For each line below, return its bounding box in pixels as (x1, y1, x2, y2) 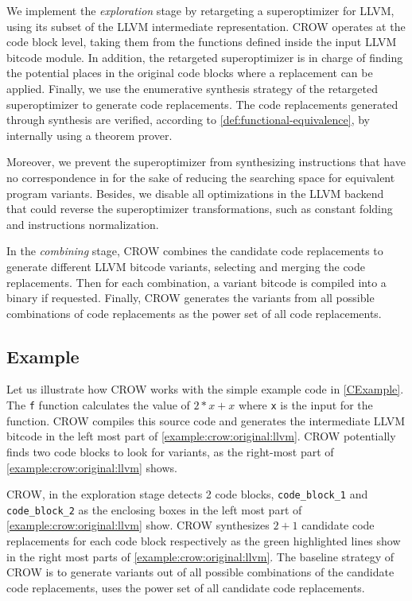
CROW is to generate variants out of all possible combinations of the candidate (6, 564, 395, 580)
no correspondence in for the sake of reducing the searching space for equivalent (6, 169, 395, 185)
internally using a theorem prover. (6, 126, 173, 143)
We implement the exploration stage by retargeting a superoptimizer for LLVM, (6, 2, 395, 18)
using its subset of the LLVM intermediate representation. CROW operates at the (6, 17, 406, 34)
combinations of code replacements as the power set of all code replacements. (6, 304, 382, 321)
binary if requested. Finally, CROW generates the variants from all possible (6, 289, 375, 306)
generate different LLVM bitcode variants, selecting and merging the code (6, 258, 366, 274)
